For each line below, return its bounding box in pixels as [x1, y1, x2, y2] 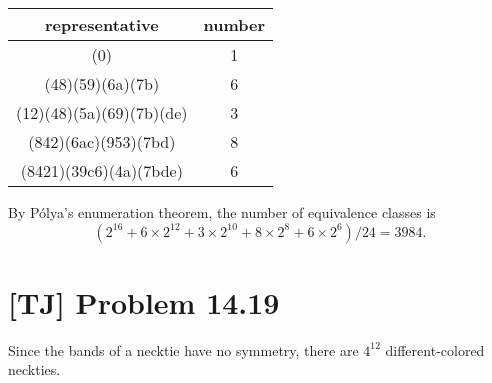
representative [44, 13, 159, 36]
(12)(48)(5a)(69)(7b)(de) [16, 101, 188, 124]
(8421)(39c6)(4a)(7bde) [20, 159, 183, 182]
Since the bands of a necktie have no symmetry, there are [8, 339, 359, 360]
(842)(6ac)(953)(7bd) [28, 130, 176, 153]
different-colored [385, 339, 485, 360]
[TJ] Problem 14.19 [8, 281, 280, 322]
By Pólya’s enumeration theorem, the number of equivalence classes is [8, 202, 436, 222]
